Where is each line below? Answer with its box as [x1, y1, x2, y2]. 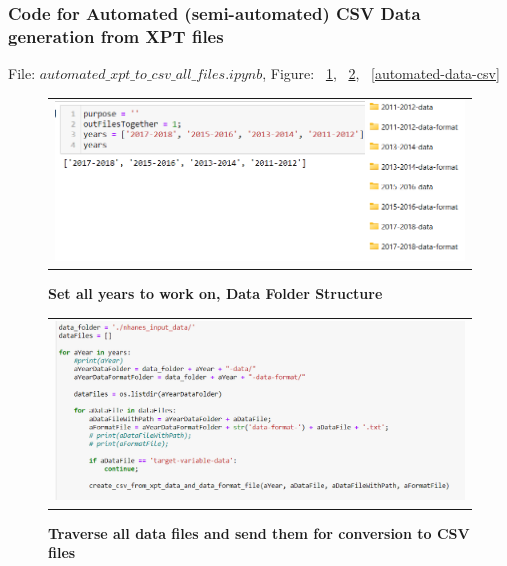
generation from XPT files [8, 23, 224, 48]
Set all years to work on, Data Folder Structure [48, 283, 383, 304]
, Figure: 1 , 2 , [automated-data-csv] [262, 63, 500, 84]
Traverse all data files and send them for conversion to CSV [48, 522, 470, 543]
